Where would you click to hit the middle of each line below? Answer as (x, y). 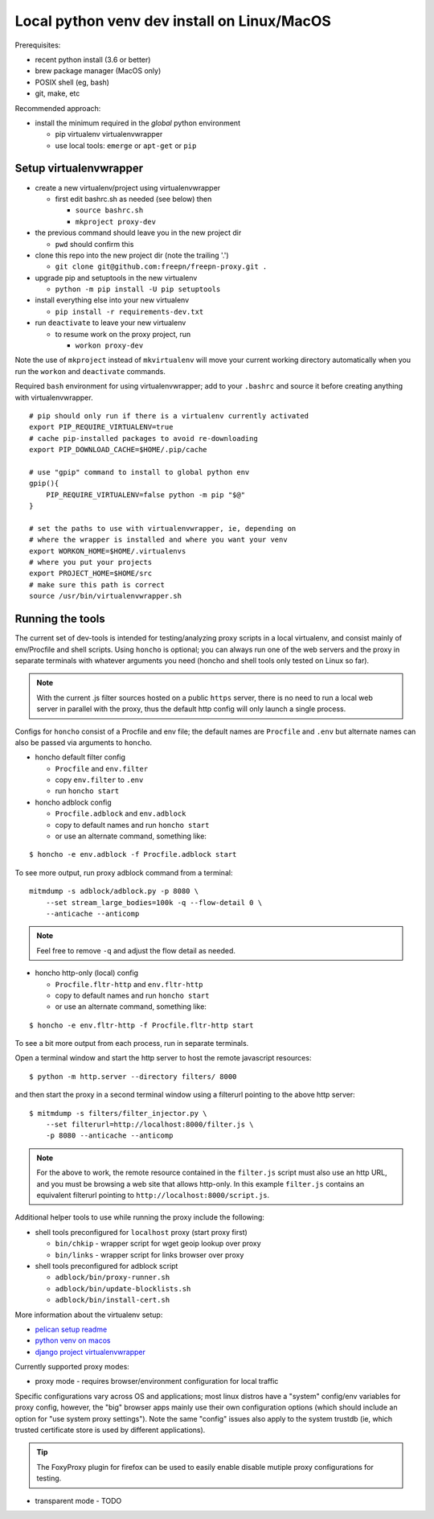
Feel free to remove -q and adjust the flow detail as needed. (136, 950)
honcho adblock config (73, 802)
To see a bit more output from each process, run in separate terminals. (132, 1044)
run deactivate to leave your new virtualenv (111, 323)
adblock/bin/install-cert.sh (113, 1300)
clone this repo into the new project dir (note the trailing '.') (132, 255)
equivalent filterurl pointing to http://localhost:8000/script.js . (153, 1195)
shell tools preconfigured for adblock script (106, 1266)
